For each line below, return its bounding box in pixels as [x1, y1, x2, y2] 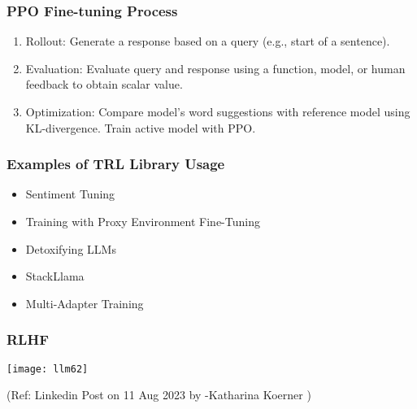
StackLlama [25, 268, 85, 285]
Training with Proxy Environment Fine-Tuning [25, 213, 260, 229]
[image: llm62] [7, 363, 89, 375]
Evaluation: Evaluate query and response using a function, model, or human [25, 59, 406, 76]
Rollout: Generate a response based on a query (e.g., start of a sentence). [25, 33, 390, 50]
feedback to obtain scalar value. [25, 76, 183, 93]
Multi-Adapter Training [25, 294, 144, 311]
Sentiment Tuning [25, 185, 115, 202]
